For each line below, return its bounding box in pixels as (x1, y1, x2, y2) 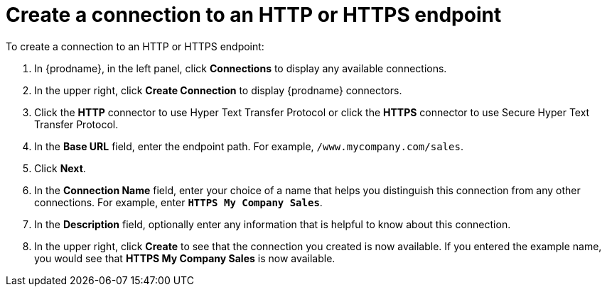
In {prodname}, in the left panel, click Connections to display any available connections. (34, 62, 447, 74)
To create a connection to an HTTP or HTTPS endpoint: (6, 40, 264, 52)
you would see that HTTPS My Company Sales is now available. (34, 252, 335, 264)
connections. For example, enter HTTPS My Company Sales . (34, 196, 323, 208)
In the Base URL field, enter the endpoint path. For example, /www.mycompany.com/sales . (34, 140, 463, 152)
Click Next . (34, 162, 86, 174)
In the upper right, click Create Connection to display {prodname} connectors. (34, 84, 402, 96)
